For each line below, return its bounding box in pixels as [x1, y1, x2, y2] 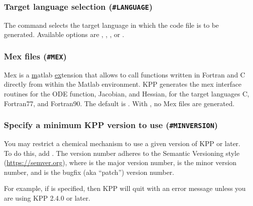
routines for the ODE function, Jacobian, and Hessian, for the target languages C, [4, 88, 250, 98]
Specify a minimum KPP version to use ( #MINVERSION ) [4, 119, 218, 131]
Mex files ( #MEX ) [4, 50, 67, 62]
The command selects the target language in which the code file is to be [4, 19, 219, 30]
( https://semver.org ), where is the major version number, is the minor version [4, 157, 237, 168]
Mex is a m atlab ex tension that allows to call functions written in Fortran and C [4, 69, 245, 79]
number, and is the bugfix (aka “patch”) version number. [4, 167, 175, 177]
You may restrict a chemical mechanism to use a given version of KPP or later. [4, 138, 241, 148]
